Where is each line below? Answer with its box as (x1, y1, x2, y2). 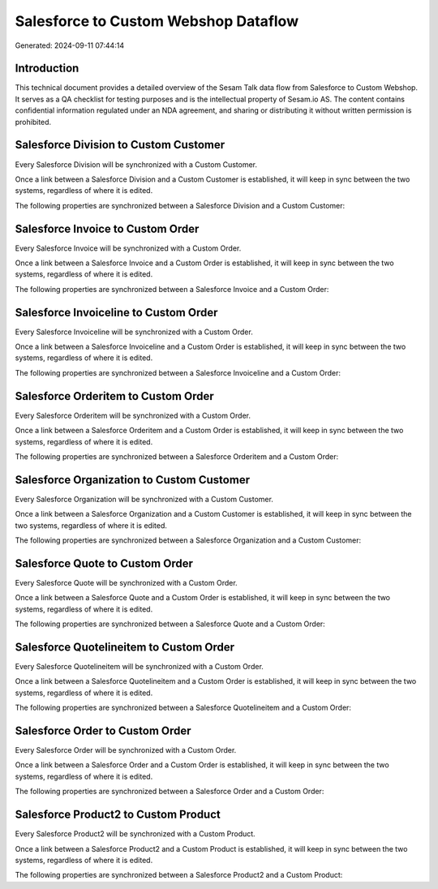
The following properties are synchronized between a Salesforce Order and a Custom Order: (15, 787, 324, 797)
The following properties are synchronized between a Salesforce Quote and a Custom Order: (15, 619, 326, 629)
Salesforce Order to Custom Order (15, 724, 191, 737)
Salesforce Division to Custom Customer (15, 138, 225, 152)
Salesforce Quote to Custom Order (15, 556, 194, 570)
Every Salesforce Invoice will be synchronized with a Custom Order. (15, 243, 242, 253)
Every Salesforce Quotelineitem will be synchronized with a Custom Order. (15, 662, 264, 671)
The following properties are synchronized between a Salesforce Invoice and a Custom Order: (15, 284, 329, 294)
